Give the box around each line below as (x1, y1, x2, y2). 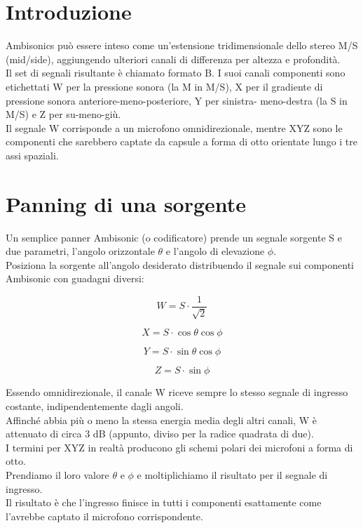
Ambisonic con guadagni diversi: (6, 271, 144, 286)
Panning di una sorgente (6, 189, 247, 218)
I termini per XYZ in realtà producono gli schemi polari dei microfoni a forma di (6, 440, 353, 454)
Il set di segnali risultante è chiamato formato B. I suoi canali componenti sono (6, 65, 345, 80)
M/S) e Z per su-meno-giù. (6, 107, 121, 121)
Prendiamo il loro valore (6, 467, 109, 482)
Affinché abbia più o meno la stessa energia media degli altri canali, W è (6, 412, 317, 427)
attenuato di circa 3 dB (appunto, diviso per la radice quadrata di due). (6, 426, 314, 441)
